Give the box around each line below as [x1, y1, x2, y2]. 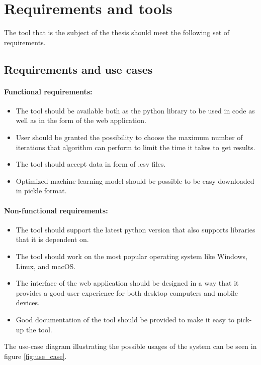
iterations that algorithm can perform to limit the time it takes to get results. [16, 142, 255, 152]
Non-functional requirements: [4, 205, 108, 215]
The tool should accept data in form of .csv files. [16, 159, 166, 169]
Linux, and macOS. [16, 261, 76, 271]
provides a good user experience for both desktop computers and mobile [16, 287, 238, 298]
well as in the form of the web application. [16, 115, 146, 126]
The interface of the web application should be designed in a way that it [16, 278, 239, 288]
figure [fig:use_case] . [4, 350, 67, 361]
